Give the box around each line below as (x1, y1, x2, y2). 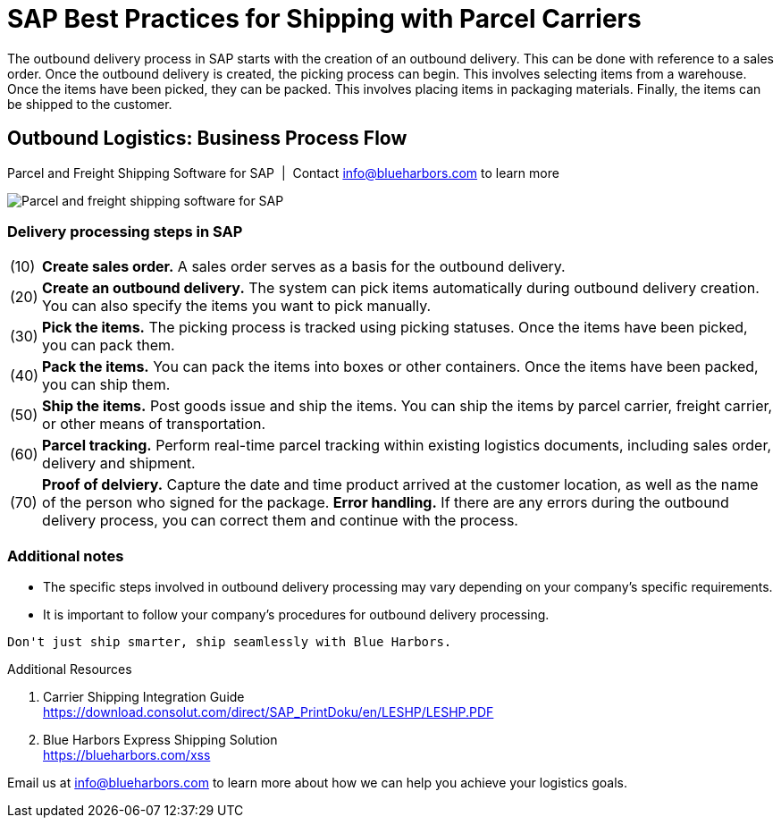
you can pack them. (42, 336, 175, 355)
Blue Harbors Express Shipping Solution (43, 732, 278, 748)
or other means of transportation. (42, 415, 266, 434)
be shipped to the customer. (7, 96, 172, 112)
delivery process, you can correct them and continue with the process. (42, 511, 518, 530)
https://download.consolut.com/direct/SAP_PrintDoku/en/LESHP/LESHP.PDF (43, 704, 494, 720)
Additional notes (7, 546, 124, 565)
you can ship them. (42, 375, 171, 394)
